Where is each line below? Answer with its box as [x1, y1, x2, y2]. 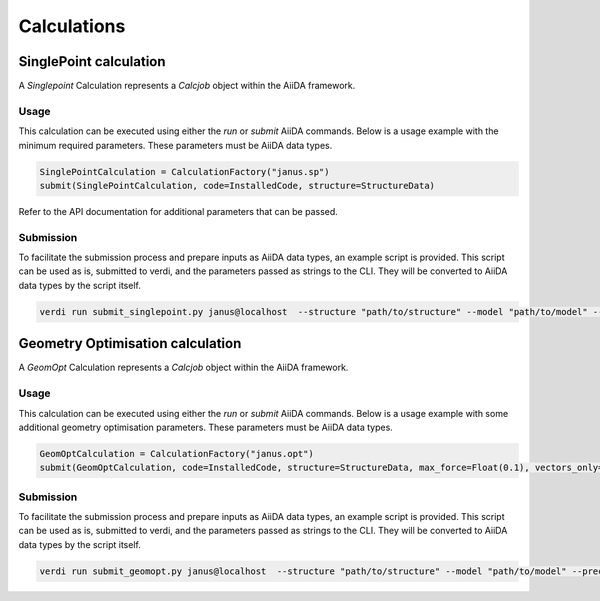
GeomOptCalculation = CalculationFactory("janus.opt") [39, 448, 314, 459]
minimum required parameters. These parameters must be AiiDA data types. [18, 139, 333, 151]
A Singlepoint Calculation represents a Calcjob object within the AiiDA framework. [18, 80, 356, 92]
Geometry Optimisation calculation [18, 335, 242, 352]
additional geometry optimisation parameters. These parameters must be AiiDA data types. [18, 421, 394, 433]
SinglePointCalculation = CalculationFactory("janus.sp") [39, 166, 330, 177]
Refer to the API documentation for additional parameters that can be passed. [18, 205, 339, 217]
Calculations [18, 15, 126, 37]
